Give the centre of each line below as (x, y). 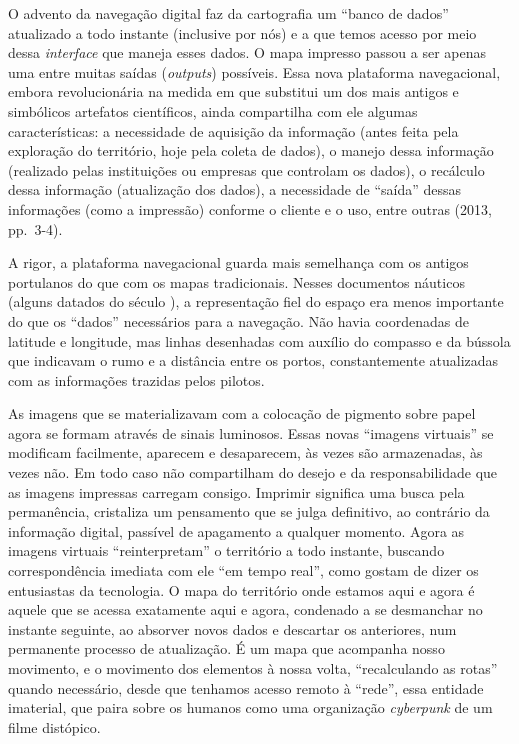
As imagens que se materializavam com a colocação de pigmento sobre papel (242, 413)
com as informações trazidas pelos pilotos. (136, 379)
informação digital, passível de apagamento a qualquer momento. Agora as (236, 530)
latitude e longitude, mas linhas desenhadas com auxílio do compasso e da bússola (259, 340)
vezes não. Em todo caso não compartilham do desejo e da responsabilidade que (253, 472)
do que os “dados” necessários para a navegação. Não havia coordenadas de (238, 320)
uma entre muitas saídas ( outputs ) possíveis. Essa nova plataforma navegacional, (254, 71)
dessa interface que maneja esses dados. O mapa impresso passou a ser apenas (247, 52)
